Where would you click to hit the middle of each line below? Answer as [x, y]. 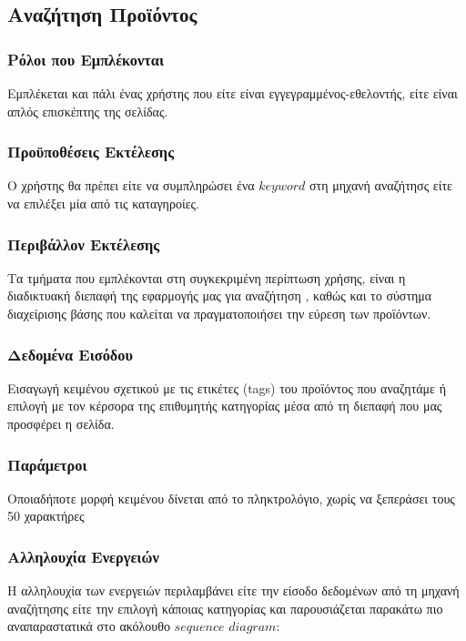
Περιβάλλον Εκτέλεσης [84, 244]
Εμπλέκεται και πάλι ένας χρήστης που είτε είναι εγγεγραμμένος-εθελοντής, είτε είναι [233, 93]
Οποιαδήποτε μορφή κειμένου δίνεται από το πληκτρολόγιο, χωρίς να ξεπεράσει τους [231, 498]
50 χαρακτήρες [46, 516]
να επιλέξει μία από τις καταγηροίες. [103, 203]
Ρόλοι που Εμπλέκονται [86, 59]
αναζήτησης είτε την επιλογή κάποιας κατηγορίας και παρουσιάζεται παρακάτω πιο [225, 608]
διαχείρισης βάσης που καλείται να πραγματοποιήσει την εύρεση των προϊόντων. [219, 313]
